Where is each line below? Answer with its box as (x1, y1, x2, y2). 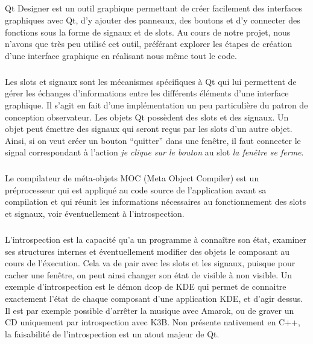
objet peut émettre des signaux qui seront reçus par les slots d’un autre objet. (5, 122, 292, 135)
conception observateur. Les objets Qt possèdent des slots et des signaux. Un (5, 110, 289, 123)
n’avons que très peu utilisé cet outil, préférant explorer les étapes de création (5, 37, 292, 50)
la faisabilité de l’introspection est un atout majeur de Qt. (5, 327, 220, 340)
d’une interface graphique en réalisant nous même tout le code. (5, 49, 237, 61)
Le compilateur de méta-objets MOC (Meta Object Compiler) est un (5, 172, 259, 184)
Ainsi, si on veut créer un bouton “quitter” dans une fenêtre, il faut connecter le (5, 134, 301, 146)
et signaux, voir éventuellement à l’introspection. (5, 207, 185, 220)
